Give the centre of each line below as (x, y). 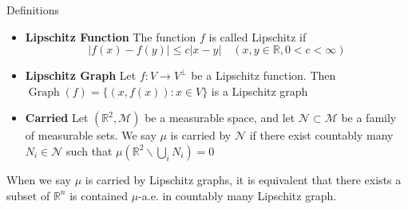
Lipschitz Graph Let (81, 75)
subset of (28, 195)
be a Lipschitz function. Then (263, 75)
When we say (39, 179)
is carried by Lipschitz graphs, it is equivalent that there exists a (243, 179)
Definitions (33, 10)
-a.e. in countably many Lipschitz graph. (238, 195)
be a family (369, 118)
